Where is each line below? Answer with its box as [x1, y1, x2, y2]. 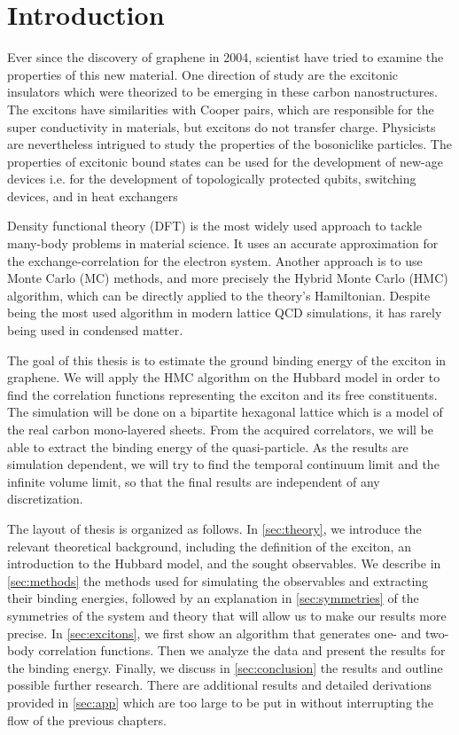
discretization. [7, 489, 83, 508]
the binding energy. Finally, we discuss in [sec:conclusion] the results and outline [7, 658, 443, 676]
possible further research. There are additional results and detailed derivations [7, 676, 432, 694]
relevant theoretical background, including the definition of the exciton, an [7, 536, 411, 555]
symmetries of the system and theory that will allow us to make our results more [7, 606, 447, 624]
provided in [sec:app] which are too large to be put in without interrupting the [7, 692, 434, 711]
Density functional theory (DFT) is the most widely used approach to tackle [7, 216, 423, 235]
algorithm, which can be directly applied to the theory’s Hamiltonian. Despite [7, 285, 431, 304]
